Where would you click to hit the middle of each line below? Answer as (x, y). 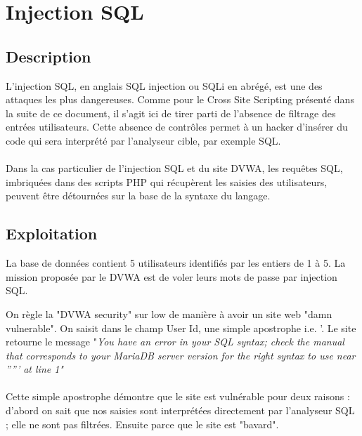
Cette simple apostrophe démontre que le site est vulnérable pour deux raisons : (178, 396)
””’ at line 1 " (34, 369)
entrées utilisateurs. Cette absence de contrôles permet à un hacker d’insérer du (177, 127)
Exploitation (52, 233)
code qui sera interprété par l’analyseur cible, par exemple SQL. (143, 140)
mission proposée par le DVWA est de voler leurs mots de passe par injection (172, 276)
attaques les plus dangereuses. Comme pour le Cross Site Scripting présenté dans (180, 99)
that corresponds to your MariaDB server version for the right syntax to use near (181, 355)
